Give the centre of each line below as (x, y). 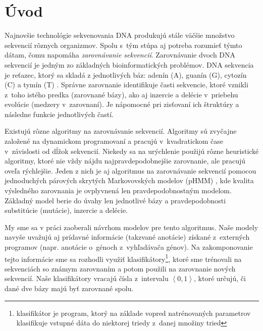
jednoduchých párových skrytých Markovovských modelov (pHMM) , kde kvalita (129, 180)
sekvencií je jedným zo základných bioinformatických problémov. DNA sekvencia (129, 64)
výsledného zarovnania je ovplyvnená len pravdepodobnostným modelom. (118, 190)
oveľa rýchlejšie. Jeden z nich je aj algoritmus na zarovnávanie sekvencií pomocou (130, 170)
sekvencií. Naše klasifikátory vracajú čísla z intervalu (87, 278)
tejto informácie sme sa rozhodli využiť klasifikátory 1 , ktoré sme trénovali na (123, 258)
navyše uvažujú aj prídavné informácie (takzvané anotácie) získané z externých (127, 237)
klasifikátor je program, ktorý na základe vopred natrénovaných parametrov (134, 313)
